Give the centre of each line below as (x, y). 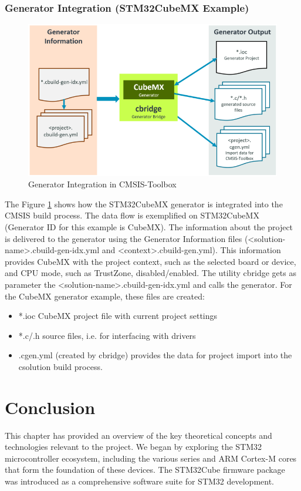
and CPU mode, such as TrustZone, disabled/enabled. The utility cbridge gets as (150, 273)
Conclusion (50, 407)
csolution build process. (60, 366)
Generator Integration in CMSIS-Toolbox (102, 184)
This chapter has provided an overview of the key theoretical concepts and (138, 435)
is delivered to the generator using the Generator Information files (124, 238)
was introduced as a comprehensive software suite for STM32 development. (140, 481)
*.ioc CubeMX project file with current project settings (118, 316)
